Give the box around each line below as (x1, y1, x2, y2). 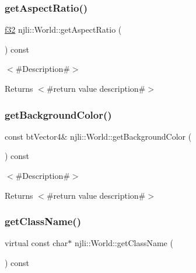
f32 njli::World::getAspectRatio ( (5, 23, 122, 36)
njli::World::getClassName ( (74, 237, 173, 249)
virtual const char (5, 237, 68, 249)
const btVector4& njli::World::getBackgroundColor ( (5, 130, 192, 142)
